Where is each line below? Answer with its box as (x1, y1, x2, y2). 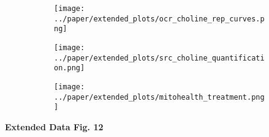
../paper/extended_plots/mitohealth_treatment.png (54, 92, 265, 102)
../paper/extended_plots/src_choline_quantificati (54, 53, 265, 62)
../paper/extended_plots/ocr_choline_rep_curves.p (54, 14, 265, 23)
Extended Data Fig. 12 (5, 120, 104, 133)
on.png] (54, 64, 85, 73)
